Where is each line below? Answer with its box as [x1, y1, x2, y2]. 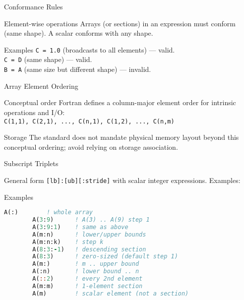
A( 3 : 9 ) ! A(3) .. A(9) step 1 [32, 216, 150, 224]
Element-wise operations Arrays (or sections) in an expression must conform [4, 18, 236, 28]
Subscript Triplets [4, 158, 59, 169]
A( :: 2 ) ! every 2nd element [32, 275, 143, 283]
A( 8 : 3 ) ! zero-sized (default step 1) [32, 253, 178, 260]
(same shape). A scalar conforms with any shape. [4, 28, 153, 38]
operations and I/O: [4, 107, 65, 117]
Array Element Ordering [4, 80, 78, 91]
